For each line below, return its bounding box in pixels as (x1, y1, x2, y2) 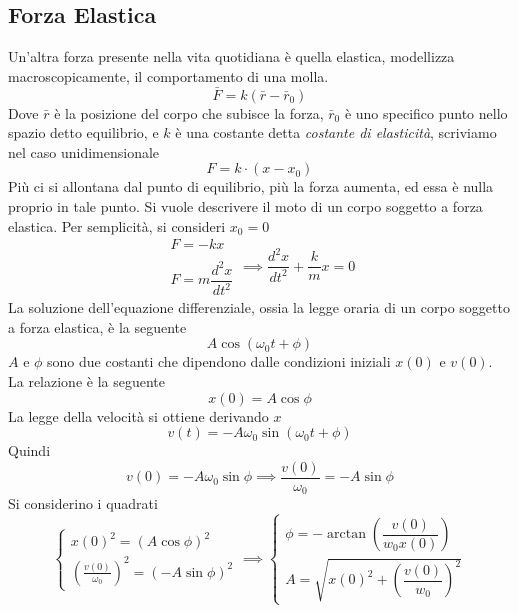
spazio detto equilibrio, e (8, 122, 159, 143)
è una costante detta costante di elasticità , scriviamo (175, 122, 497, 143)
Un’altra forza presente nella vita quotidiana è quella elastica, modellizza (8, 46, 455, 67)
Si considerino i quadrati (8, 493, 158, 514)
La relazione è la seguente (8, 370, 165, 391)
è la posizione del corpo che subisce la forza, (54, 102, 324, 123)
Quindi (8, 440, 51, 461)
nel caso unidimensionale (8, 141, 160, 162)
